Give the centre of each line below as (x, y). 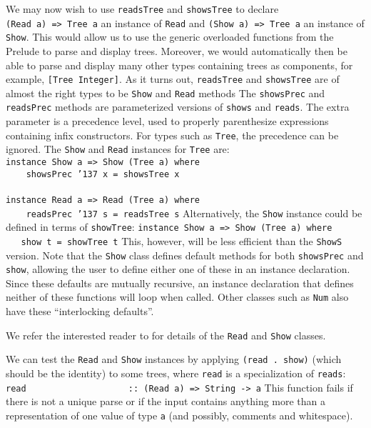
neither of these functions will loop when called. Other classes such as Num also (177, 297)
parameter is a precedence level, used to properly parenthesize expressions (167, 121)
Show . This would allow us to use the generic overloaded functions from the (170, 37)
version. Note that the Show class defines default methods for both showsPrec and (185, 255)
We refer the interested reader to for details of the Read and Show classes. (166, 335)
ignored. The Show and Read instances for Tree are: (118, 149)
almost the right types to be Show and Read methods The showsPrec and (166, 93)
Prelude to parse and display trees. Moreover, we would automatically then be (177, 50)
